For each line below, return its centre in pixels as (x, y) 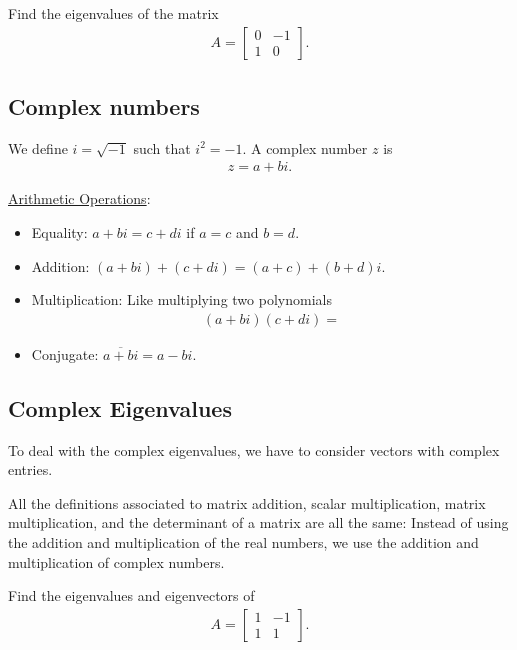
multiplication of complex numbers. (116, 561)
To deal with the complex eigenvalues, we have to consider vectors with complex (254, 449)
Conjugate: (65, 353)
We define (38, 147)
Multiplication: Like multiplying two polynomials (181, 299)
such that (162, 147)
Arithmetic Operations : (79, 198)
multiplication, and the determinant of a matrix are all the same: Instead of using (258, 522)
